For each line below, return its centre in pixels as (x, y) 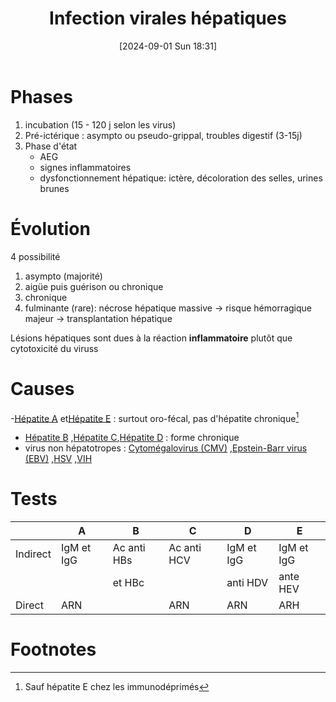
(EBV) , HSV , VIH (58, 459)
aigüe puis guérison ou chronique (94, 286)
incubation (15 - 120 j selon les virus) (100, 124)
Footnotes (53, 649)
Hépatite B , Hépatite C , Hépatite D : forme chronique (132, 438)
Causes (42, 388)
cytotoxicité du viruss (54, 348)
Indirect (33, 554)
